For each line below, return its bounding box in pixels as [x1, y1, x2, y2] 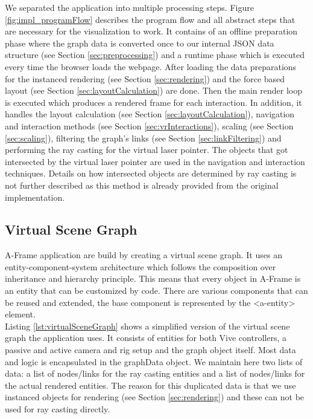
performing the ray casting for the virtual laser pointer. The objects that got [5, 143, 288, 156]
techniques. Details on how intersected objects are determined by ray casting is [5, 167, 297, 180]
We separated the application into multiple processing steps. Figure [5, 1, 254, 13]
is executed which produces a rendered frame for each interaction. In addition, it [5, 96, 302, 108]
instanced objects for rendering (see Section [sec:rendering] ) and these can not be [5, 391, 305, 403]
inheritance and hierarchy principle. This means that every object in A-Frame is [5, 272, 301, 285]
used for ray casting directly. [5, 403, 110, 415]
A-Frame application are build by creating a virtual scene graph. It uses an [5, 248, 282, 261]
